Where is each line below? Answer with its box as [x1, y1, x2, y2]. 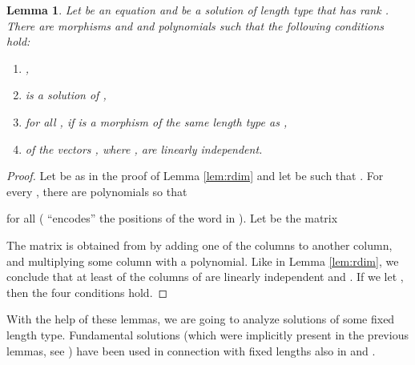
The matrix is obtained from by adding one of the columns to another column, [6, 236, 393, 253]
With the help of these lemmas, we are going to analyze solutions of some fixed [6, 311, 395, 327]
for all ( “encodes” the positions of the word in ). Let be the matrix [6, 210, 338, 227]
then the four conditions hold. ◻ [6, 283, 168, 300]
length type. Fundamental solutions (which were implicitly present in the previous [6, 326, 409, 343]
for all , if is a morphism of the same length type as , [25, 113, 288, 130]
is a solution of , [25, 86, 107, 103]
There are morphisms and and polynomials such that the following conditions [6, 17, 385, 34]
